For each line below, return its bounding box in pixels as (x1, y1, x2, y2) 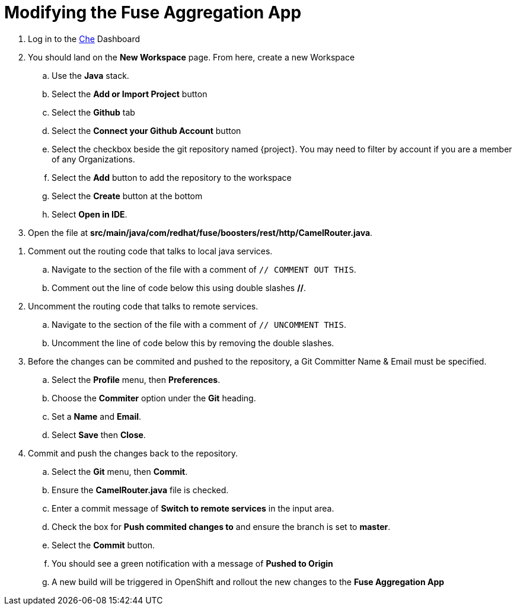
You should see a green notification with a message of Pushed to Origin (52, 558, 333, 569)
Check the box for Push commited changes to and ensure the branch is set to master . (52, 521, 391, 532)
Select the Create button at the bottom (52, 190, 203, 201)
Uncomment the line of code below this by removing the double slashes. (52, 337, 334, 348)
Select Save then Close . (52, 429, 146, 440)
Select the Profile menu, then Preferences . (52, 374, 221, 385)
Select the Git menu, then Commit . (52, 466, 188, 477)
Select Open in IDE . (52, 209, 127, 219)
